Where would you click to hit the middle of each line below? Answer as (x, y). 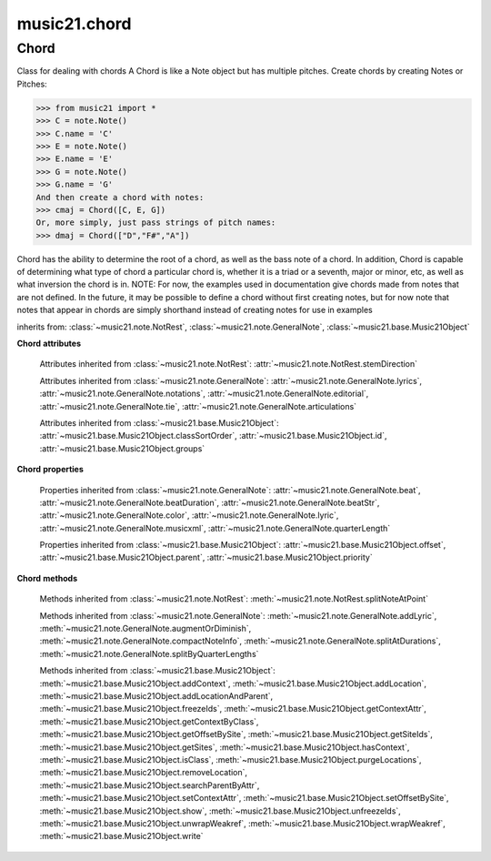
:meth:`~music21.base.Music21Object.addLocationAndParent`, (156, 695)
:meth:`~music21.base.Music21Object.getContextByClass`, (149, 721)
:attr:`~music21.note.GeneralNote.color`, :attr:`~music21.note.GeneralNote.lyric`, (189, 515)
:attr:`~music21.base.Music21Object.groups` (122, 448)
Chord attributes (49, 343)
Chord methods (47, 578)
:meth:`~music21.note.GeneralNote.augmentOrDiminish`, (145, 629)
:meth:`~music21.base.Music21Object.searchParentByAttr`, (150, 785)
